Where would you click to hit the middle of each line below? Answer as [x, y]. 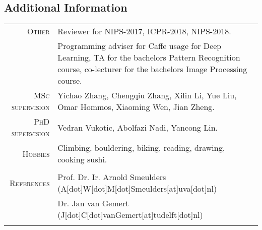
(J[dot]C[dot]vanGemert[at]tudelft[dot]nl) [130, 215]
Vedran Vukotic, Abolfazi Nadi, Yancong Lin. [138, 127]
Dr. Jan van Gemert [93, 203]
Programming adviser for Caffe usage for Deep [140, 46]
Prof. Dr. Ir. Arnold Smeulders [112, 177]
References [29, 183]
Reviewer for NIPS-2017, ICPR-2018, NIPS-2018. [144, 31]
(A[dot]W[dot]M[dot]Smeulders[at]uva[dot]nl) [137, 189]
